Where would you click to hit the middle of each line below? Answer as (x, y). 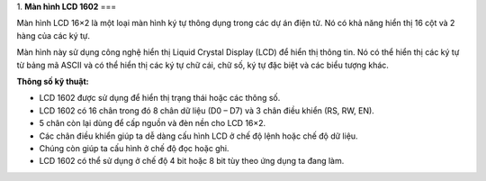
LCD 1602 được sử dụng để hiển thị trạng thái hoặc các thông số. (160, 98)
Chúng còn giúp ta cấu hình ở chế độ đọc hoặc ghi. (134, 148)
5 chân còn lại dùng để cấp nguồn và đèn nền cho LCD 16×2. (153, 123)
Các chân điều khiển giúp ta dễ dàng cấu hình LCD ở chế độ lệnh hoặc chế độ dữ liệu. (199, 136)
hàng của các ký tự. (53, 35)
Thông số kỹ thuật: (53, 81)
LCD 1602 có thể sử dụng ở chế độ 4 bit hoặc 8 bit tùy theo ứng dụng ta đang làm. (192, 161)
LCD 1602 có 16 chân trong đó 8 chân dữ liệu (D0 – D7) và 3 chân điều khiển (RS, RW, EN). (207, 110)
